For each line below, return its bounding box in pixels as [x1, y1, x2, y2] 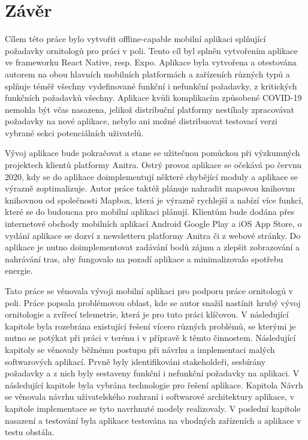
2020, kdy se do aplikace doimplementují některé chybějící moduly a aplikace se [5, 170, 298, 182]
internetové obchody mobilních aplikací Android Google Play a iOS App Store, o [5, 217, 302, 230]
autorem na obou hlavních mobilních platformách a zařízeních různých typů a [5, 67, 290, 80]
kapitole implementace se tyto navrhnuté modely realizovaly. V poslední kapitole [5, 402, 301, 414]
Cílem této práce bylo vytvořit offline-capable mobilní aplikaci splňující [5, 32, 266, 45]
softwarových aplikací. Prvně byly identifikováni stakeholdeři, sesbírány [5, 355, 266, 367]
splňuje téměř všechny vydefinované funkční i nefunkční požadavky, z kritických [5, 79, 297, 92]
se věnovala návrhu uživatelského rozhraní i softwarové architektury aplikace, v [5, 390, 295, 403]
